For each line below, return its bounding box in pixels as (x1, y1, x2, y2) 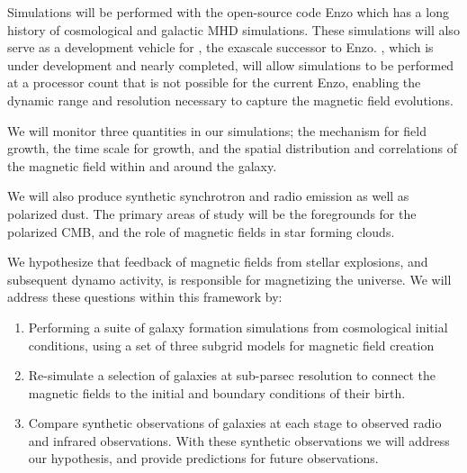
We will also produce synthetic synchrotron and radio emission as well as (7, 186, 409, 205)
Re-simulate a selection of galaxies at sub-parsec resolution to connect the (28, 366, 436, 385)
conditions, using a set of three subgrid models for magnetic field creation (28, 335, 435, 354)
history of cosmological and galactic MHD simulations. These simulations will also (7, 20, 460, 39)
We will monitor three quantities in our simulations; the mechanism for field (7, 121, 427, 140)
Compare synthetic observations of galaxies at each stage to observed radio (28, 414, 442, 432)
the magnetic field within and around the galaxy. (7, 156, 277, 175)
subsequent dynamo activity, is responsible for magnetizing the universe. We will (7, 269, 452, 288)
